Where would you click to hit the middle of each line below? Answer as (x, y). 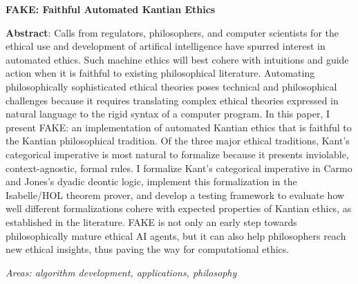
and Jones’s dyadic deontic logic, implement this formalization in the (151, 181)
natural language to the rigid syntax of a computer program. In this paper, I (168, 114)
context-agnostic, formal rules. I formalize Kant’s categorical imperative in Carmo (179, 168)
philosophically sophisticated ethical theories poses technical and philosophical (171, 86)
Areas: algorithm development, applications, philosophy (121, 272)
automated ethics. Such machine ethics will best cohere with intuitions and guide (177, 59)
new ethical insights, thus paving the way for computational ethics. (148, 249)
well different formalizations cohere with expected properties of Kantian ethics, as (179, 208)
